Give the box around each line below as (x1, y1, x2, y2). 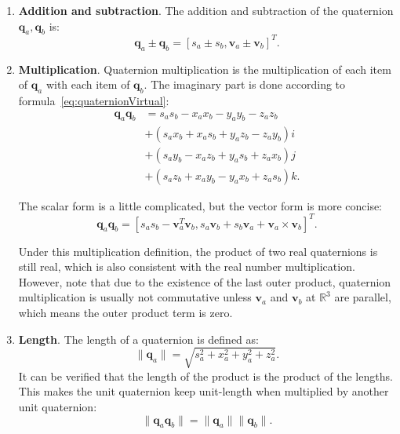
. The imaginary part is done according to (144, 76, 346, 93)
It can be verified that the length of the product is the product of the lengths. (18, 367, 393, 384)
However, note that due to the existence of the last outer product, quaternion (18, 273, 391, 290)
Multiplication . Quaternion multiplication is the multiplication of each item (18, 60, 391, 77)
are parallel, (334, 289, 391, 305)
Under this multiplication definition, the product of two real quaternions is (18, 243, 378, 259)
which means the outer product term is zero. (18, 305, 233, 321)
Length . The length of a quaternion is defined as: (18, 330, 259, 347)
